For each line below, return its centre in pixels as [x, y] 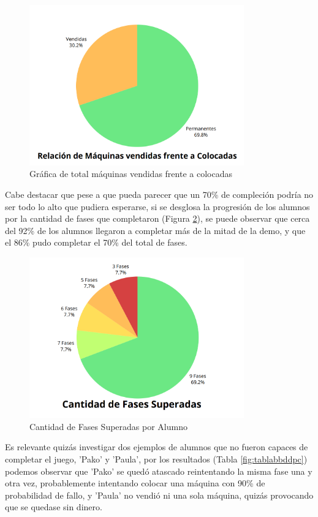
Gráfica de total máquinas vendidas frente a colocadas [131, 174]
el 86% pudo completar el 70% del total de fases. [96, 242]
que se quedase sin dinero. [54, 507]
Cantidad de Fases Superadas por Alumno [108, 426]
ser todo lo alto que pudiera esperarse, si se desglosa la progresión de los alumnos [157, 206]
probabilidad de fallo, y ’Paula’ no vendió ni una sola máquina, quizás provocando [159, 495]
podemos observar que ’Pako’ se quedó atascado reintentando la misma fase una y [159, 471]
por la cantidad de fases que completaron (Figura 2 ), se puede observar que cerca [157, 218]
